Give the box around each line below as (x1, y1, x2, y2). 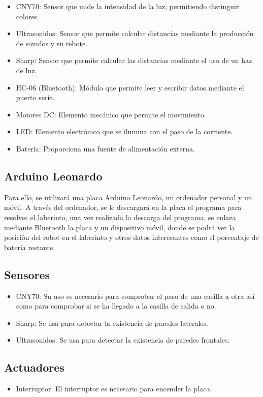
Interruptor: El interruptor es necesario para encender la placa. (16, 383, 212, 394)
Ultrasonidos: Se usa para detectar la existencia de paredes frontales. (16, 334, 230, 345)
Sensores (4, 266, 50, 282)
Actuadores (4, 359, 64, 375)
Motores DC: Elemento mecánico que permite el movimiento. (16, 109, 206, 119)
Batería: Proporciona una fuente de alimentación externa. (16, 143, 195, 154)
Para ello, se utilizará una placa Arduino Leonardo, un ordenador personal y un (4, 192, 252, 202)
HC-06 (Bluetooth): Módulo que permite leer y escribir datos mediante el (16, 82, 244, 93)
